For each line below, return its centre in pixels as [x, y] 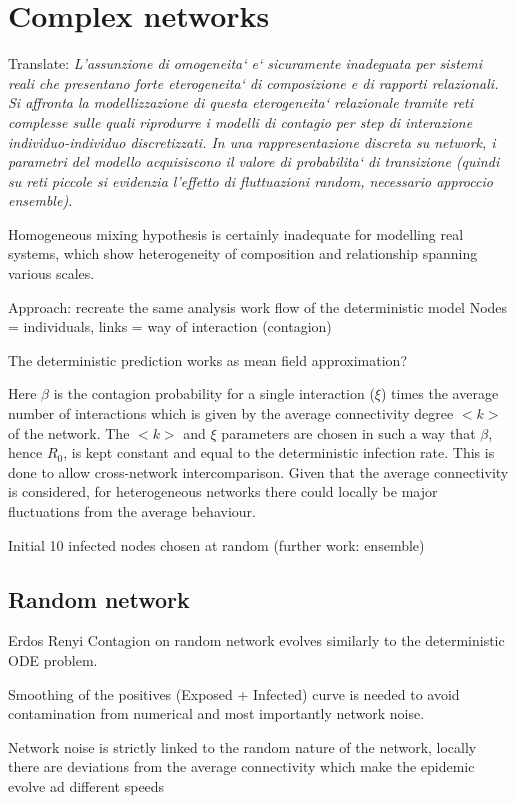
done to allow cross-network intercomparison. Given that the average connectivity [258, 471]
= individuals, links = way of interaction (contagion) [170, 326]
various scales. [51, 273]
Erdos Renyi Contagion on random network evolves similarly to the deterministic [256, 640]
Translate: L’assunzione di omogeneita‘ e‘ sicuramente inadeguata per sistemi [245, 63]
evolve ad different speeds [86, 785]
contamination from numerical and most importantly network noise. [216, 713]
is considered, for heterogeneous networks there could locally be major [223, 491]
